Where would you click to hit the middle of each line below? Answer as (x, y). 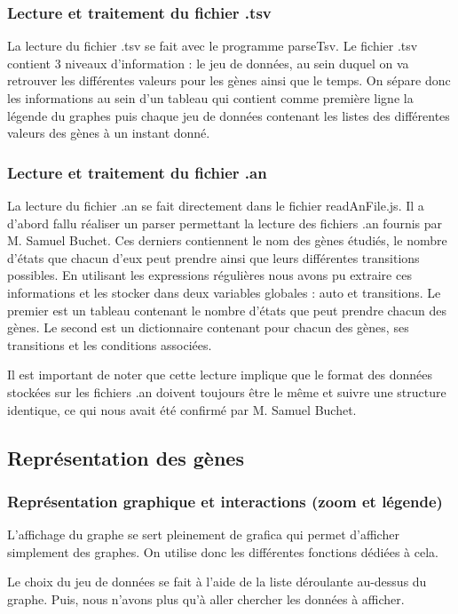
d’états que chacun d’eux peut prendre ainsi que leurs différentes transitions (213, 257)
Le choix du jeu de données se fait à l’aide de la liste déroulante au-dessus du (217, 582)
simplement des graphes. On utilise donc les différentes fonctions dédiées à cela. (223, 551)
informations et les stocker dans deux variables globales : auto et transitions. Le (224, 292)
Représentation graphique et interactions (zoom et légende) (225, 501)
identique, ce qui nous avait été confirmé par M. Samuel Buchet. (182, 409)
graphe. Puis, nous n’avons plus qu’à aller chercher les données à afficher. (206, 598)
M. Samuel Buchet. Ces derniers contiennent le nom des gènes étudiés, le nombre (227, 240)
